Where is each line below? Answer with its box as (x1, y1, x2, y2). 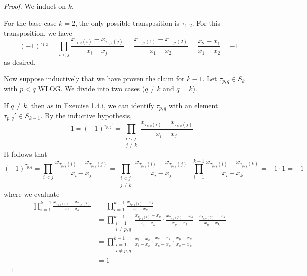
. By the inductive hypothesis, (40, 110, 132, 121)
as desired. (4, 56, 36, 67)
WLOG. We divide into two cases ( (38, 83, 145, 93)
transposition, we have (4, 28, 72, 38)
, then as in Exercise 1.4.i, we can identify (27, 100, 154, 110)
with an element (169, 100, 218, 110)
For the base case (4, 17, 57, 28)
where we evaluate (4, 189, 60, 199)
